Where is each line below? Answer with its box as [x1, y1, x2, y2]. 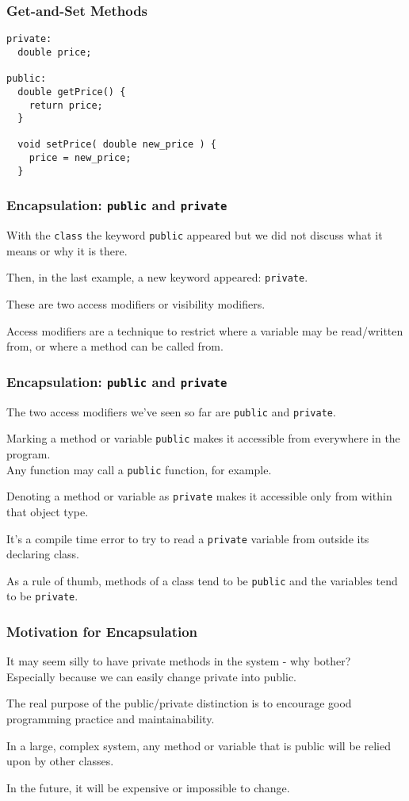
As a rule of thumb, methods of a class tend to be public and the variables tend [6, 572, 398, 588]
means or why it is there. [6, 242, 128, 259]
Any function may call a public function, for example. [6, 461, 272, 477]
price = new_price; [29, 152, 132, 164]
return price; [29, 99, 103, 111]
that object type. [6, 503, 89, 519]
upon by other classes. [6, 753, 114, 769]
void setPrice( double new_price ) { [17, 139, 216, 151]
